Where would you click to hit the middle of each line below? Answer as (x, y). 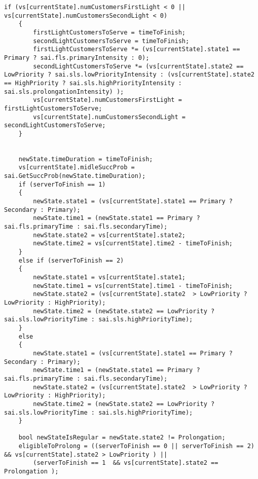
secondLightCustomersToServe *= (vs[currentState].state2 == (138, 66)
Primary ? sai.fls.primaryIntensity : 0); (77, 58)
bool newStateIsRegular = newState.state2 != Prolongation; (122, 438)
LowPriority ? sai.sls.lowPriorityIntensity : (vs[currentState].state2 (129, 75)
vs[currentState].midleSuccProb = (77, 168)
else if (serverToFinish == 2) (71, 260)
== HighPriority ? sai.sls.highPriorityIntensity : (93, 83)
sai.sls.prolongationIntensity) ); (64, 91)
